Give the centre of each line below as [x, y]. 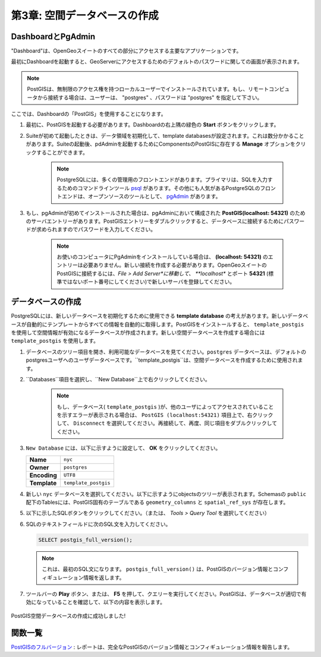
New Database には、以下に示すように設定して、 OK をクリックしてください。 [123, 448]
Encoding [43, 475]
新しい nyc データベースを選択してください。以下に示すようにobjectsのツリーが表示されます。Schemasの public [166, 494]
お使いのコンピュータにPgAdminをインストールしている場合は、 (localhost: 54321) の [163, 257]
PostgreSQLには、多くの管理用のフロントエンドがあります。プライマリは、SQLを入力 [162, 180]
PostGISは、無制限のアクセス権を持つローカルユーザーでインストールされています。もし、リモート [148, 89]
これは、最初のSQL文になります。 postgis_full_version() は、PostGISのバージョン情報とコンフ [165, 569]
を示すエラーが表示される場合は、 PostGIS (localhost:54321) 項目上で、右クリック [165, 415]
